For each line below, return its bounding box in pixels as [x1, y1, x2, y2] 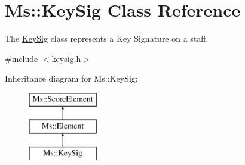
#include [5, 52, 38, 64]
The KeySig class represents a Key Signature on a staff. [5, 32, 209, 45]
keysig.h [51, 52, 81, 64]
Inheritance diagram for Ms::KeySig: [5, 72, 138, 85]
